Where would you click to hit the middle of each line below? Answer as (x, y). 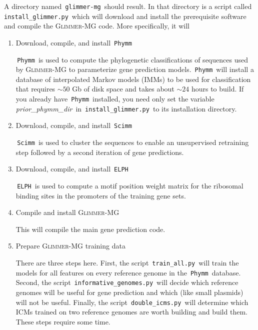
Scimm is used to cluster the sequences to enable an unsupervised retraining (133, 142)
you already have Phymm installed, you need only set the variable (115, 99)
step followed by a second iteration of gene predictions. (100, 152)
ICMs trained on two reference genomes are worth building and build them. (131, 312)
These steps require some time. (63, 321)
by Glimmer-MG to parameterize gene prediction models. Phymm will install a (135, 69)
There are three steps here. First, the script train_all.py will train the (127, 262)
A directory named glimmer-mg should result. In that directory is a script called (128, 6)
